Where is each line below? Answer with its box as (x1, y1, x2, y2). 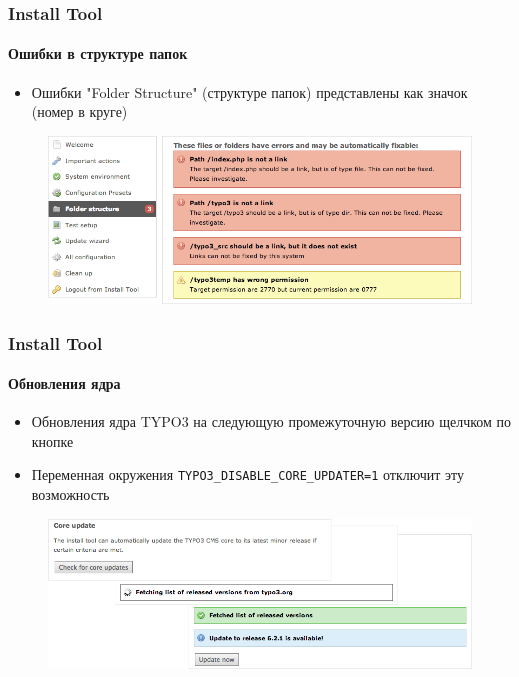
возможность (31, 484, 110, 505)
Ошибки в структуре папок (8, 43, 188, 64)
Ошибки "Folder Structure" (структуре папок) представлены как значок (31, 81, 468, 102)
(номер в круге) (31, 101, 128, 122)
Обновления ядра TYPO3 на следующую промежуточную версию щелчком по (31, 411, 512, 432)
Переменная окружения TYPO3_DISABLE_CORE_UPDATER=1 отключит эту (31, 464, 464, 485)
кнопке (31, 430, 74, 451)
